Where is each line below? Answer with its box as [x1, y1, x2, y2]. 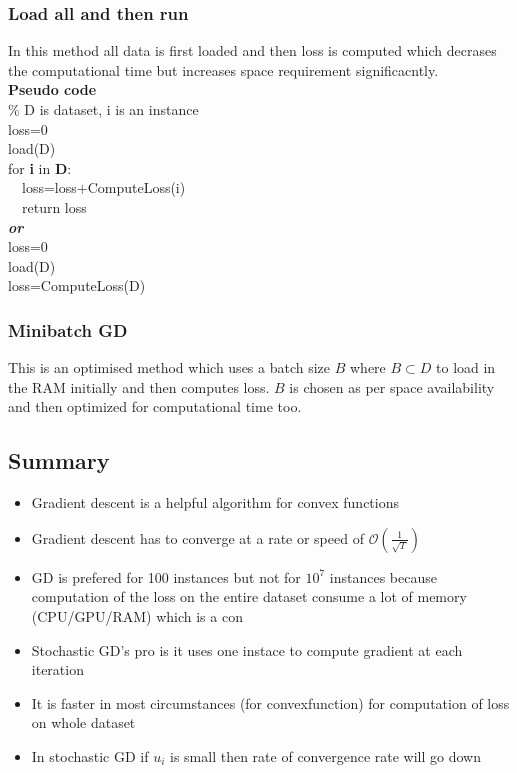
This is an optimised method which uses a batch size [8, 357, 331, 378]
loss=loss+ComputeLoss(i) [21, 177, 186, 198]
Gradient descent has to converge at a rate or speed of [31, 527, 364, 548]
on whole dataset [31, 712, 136, 733]
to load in [436, 357, 496, 378]
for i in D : [8, 157, 72, 178]
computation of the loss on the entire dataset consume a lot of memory [31, 586, 467, 607]
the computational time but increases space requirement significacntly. [8, 59, 439, 80]
